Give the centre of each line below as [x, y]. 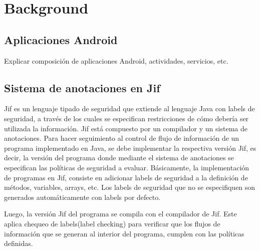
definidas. [19, 243]
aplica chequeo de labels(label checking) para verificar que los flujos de [112, 223]
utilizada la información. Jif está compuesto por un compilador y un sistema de [126, 128]
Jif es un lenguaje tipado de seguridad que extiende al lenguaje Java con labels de [129, 108]
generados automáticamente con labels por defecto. [82, 197]
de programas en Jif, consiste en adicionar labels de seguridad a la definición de [126, 177]
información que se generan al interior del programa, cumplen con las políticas [124, 233]
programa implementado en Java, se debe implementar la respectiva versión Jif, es [130, 148]
